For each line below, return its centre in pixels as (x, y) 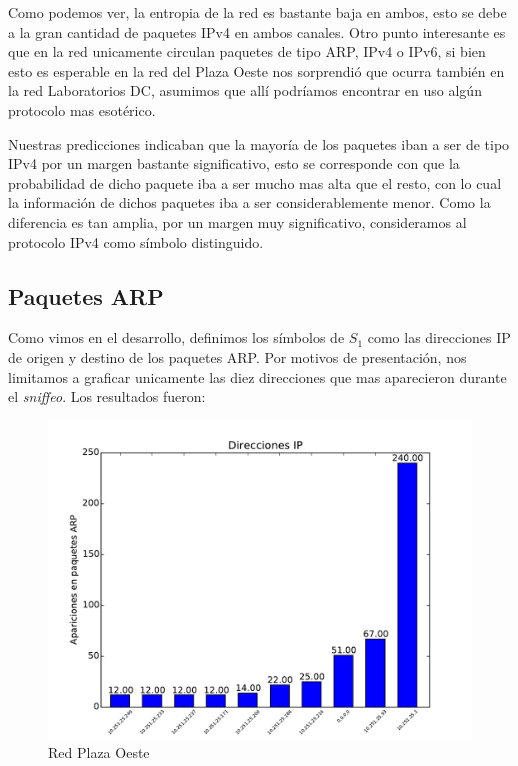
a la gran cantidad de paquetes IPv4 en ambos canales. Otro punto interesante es (257, 31)
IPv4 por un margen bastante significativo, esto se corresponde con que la (234, 163)
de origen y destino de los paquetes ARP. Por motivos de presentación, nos (237, 356)
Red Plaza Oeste (99, 752)
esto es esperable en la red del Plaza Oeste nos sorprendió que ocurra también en (256, 70)
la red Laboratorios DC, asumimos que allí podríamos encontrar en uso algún (245, 90)
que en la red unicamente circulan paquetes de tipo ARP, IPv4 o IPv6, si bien (247, 51)
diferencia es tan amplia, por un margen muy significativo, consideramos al (237, 221)
